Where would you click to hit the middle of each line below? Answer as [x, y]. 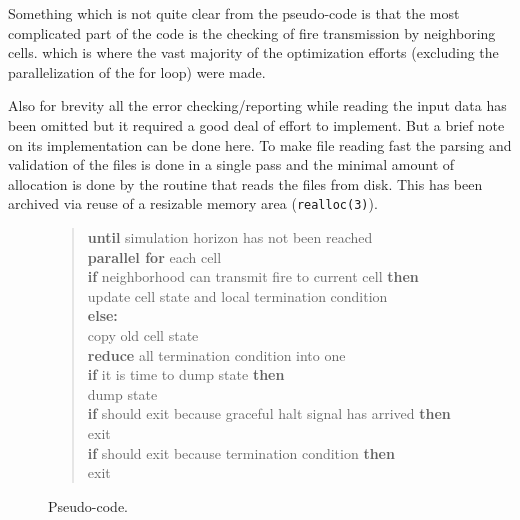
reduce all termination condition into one [216, 354]
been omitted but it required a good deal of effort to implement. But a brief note [256, 124]
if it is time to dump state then [186, 374]
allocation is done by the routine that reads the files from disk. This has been [245, 183]
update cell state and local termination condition [237, 295]
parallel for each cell [154, 256]
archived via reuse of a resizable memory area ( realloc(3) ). [193, 203]
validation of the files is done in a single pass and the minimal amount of [231, 164]
